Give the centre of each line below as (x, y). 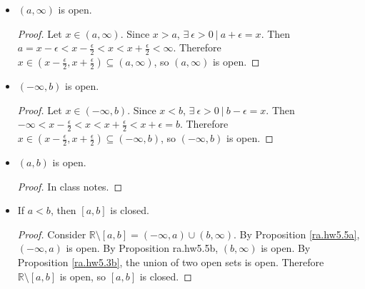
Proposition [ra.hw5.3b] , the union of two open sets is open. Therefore (171, 262)
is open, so (83, 276)
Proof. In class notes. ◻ (70, 186)
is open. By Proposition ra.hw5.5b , (142, 248)
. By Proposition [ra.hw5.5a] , (297, 234)
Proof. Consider (52, 234)
